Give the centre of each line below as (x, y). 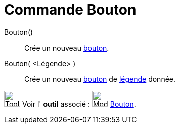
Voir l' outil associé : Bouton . (79, 104)
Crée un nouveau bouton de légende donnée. (100, 79)
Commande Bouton (70, 10)
